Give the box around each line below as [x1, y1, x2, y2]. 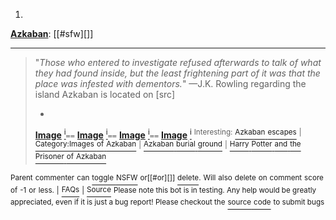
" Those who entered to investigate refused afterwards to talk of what [34, 57, 322, 68]
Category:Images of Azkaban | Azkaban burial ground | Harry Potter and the [34, 139, 302, 149]
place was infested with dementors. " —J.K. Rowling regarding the [34, 78, 307, 89]
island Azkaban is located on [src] [34, 89, 176, 100]
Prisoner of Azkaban [34, 152, 107, 162]
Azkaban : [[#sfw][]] [10, 28, 94, 39]
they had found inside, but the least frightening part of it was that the [34, 67, 321, 79]
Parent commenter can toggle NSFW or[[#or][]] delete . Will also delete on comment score [10, 172, 324, 183]
